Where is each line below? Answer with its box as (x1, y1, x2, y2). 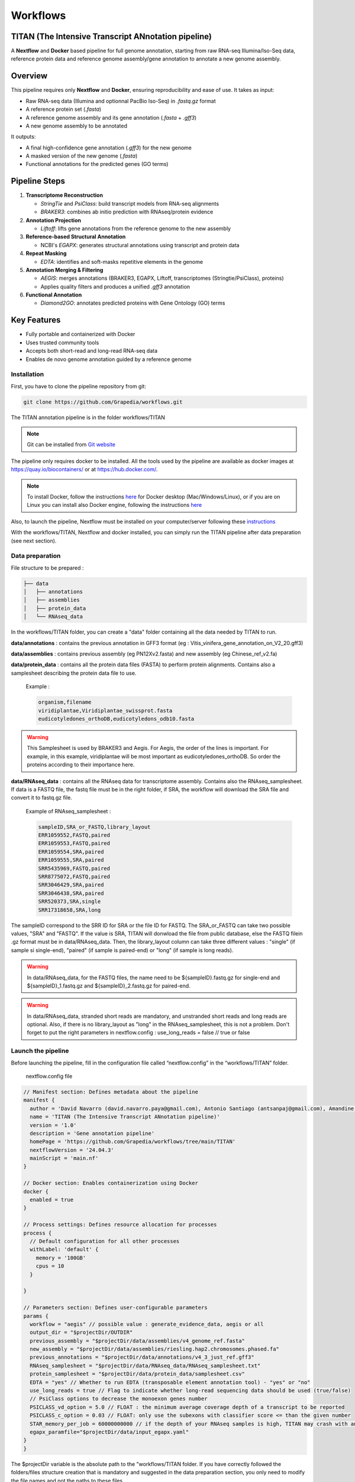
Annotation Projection (25, 216, 81, 223)
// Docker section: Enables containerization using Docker (23, 1180, 198, 1187)
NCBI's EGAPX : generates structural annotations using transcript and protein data (40, 241, 240, 248)
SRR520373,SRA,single (38, 898, 101, 905)
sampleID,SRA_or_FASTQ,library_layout (38, 823, 151, 830)
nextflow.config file (25, 1072, 73, 1079)
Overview (11, 71, 48, 81)
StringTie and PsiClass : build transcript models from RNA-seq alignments (40, 200, 219, 207)
